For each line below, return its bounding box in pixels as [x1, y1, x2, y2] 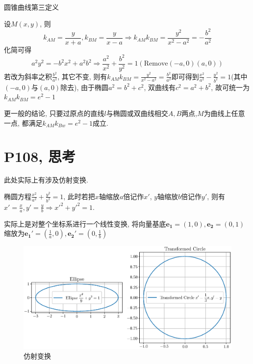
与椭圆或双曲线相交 [106, 108, 168, 118]
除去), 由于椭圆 [60, 82, 109, 92]
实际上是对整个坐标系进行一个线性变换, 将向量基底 [4, 218, 166, 228]
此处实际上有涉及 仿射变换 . [4, 175, 88, 185]
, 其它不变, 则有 [57, 71, 107, 81]
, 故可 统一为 [211, 82, 250, 92]
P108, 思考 [4, 146, 76, 166]
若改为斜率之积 [4, 71, 52, 81]
